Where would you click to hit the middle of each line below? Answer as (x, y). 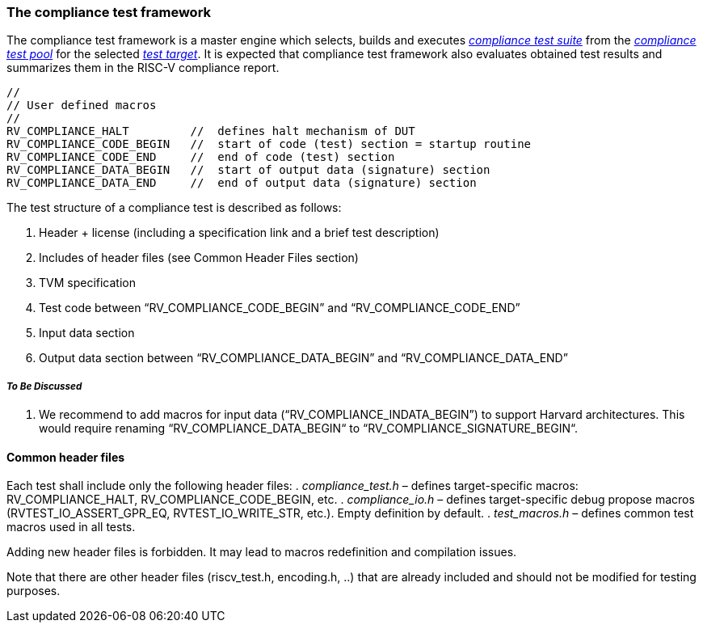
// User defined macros (82, 106)
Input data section (87, 333)
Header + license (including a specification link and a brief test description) (239, 233)
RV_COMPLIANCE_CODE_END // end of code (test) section (201, 157)
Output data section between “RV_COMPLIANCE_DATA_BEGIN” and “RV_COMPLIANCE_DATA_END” (303, 358)
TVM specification (87, 283)
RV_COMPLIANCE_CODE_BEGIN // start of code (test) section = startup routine (269, 144)
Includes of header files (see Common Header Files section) (199, 258)
